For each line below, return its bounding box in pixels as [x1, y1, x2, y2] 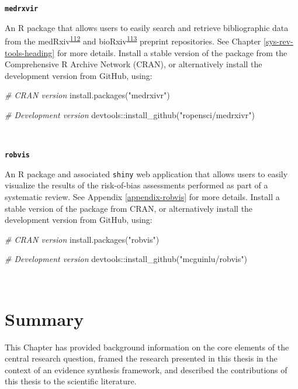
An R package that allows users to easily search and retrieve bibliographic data [5, 21, 289, 33]
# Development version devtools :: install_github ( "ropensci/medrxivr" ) [5, 108, 255, 121]
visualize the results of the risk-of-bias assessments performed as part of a [5, 179, 268, 191]
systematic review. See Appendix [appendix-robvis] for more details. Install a [5, 190, 280, 202]
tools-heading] [5, 46, 55, 58]
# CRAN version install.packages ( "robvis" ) [5, 233, 160, 245]
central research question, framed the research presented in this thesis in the [5, 352, 278, 364]
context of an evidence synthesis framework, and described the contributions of [5, 363, 287, 376]
